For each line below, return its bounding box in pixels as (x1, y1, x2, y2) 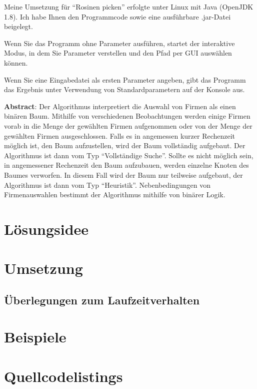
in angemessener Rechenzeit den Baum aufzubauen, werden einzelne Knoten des (4, 160, 249, 170)
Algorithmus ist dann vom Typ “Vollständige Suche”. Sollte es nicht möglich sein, (4, 150, 253, 160)
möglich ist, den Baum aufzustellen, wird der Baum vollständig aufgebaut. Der (4, 140, 245, 151)
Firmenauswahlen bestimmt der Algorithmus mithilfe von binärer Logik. (4, 189, 225, 200)
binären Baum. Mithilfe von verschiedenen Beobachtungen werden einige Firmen (4, 111, 250, 121)
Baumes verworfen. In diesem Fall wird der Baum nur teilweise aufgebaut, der (4, 169, 243, 180)
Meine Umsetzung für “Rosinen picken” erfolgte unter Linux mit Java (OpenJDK (4, 2, 253, 12)
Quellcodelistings (4, 365, 123, 386)
